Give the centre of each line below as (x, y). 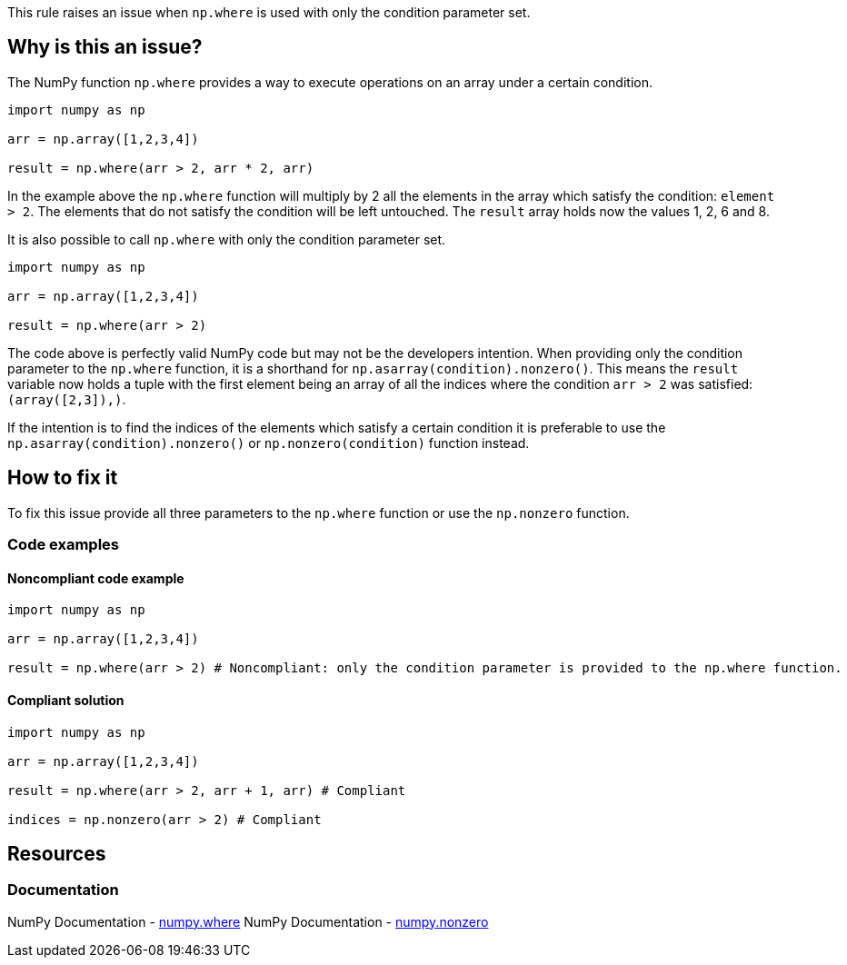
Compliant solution (66, 700)
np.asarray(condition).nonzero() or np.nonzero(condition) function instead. (269, 443)
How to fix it (63, 478)
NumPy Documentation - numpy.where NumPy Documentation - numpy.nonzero (248, 921)
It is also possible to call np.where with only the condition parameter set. (227, 239)
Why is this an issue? (105, 47)
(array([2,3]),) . (67, 399)
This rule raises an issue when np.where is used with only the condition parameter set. (269, 12)
